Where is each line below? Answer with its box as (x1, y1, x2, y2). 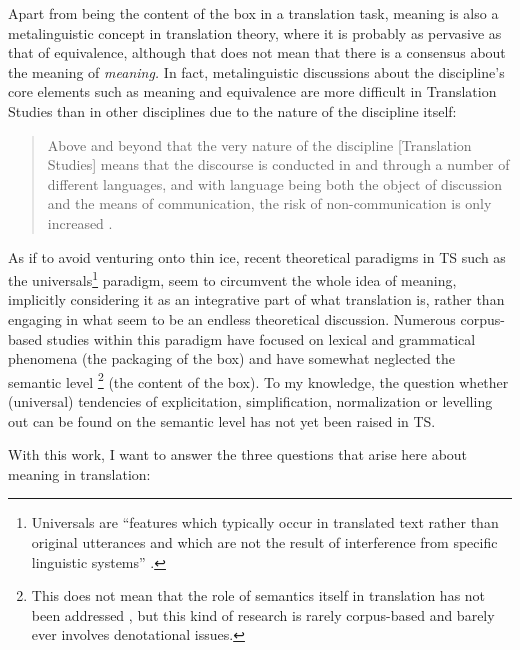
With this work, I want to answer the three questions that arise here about (8, 444, 468, 465)
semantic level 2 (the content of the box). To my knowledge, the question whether (8, 368, 509, 392)
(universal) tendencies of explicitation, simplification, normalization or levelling (8, 391, 493, 411)
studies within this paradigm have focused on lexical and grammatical (46, 328, 476, 349)
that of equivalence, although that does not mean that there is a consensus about (8, 42, 506, 63)
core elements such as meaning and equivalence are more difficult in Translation (8, 81, 497, 102)
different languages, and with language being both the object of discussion (47, 173, 503, 194)
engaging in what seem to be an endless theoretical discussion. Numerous (8, 308, 456, 329)
